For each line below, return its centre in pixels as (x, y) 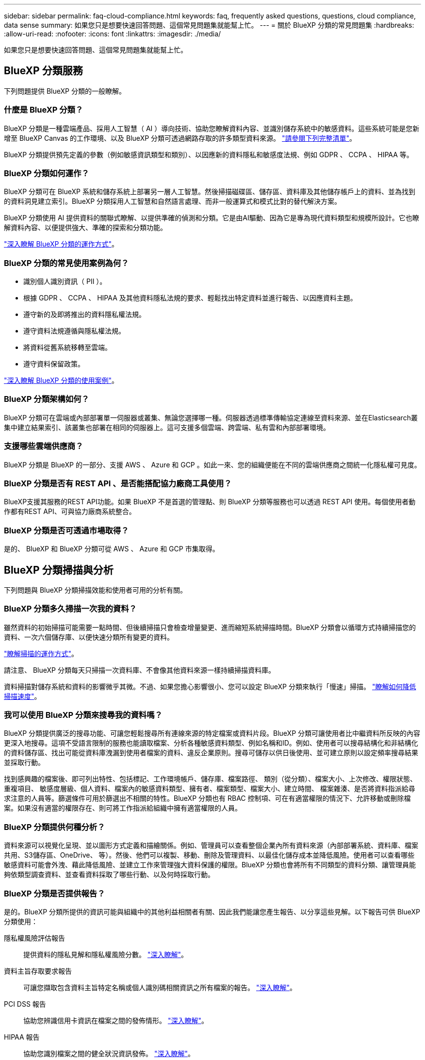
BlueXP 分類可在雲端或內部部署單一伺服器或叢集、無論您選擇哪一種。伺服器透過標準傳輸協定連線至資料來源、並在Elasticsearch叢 (211, 417)
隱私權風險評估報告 (34, 938)
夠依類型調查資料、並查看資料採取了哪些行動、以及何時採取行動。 (109, 875)
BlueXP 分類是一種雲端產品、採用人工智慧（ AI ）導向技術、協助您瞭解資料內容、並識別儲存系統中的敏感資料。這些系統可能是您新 (212, 128)
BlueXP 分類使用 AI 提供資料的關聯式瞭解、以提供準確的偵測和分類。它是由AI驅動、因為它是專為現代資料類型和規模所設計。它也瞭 (212, 218)
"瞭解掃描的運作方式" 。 (41, 653)
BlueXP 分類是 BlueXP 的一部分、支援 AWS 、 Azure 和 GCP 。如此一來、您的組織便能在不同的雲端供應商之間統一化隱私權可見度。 (212, 464)
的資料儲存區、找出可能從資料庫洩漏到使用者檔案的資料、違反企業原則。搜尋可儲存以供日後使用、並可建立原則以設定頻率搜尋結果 (211, 753)
